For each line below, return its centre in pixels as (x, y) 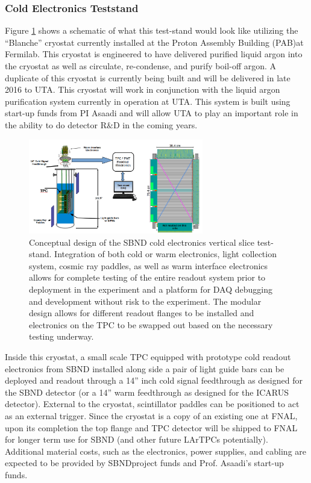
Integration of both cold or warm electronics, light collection (165, 254)
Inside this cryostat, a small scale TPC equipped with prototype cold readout (148, 357)
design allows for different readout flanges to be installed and (142, 313)
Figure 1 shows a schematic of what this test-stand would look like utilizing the (152, 30)
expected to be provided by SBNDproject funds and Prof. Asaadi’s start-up (144, 463)
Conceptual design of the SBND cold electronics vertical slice (142, 242)
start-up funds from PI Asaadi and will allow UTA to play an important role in (152, 113)
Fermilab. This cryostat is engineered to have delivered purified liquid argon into (154, 54)
